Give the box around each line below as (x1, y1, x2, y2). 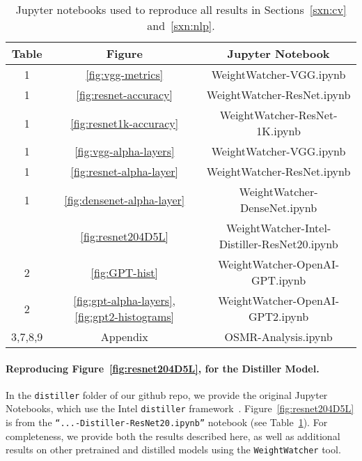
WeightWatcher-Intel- (226, 220, 331, 236)
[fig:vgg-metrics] (86, 66, 164, 82)
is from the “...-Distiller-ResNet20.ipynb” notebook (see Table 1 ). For (6, 415, 328, 430)
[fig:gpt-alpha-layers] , (73, 292, 175, 308)
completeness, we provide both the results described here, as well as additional (6, 428, 340, 443)
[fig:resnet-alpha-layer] (70, 163, 178, 179)
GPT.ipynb (251, 272, 306, 288)
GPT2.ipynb (249, 308, 309, 324)
